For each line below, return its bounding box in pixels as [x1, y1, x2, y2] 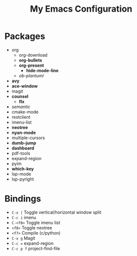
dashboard [11, 145, 34, 151]
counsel [11, 93, 29, 99]
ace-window [11, 83, 38, 89]
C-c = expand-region [11, 240, 54, 246]
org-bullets [18, 57, 42, 63]
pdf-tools [11, 150, 31, 156]
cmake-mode [11, 109, 39, 115]
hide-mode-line [26, 67, 59, 73]
